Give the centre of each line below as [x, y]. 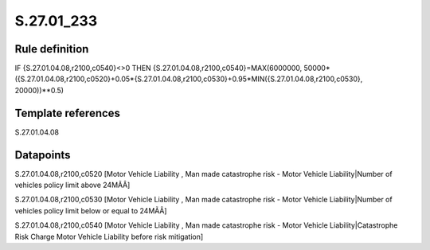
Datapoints [43, 155]
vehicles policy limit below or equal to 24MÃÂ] [91, 210]
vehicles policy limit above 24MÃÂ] [72, 185]
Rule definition [52, 49]
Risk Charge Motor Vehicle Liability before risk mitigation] [109, 236]
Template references [68, 113]
